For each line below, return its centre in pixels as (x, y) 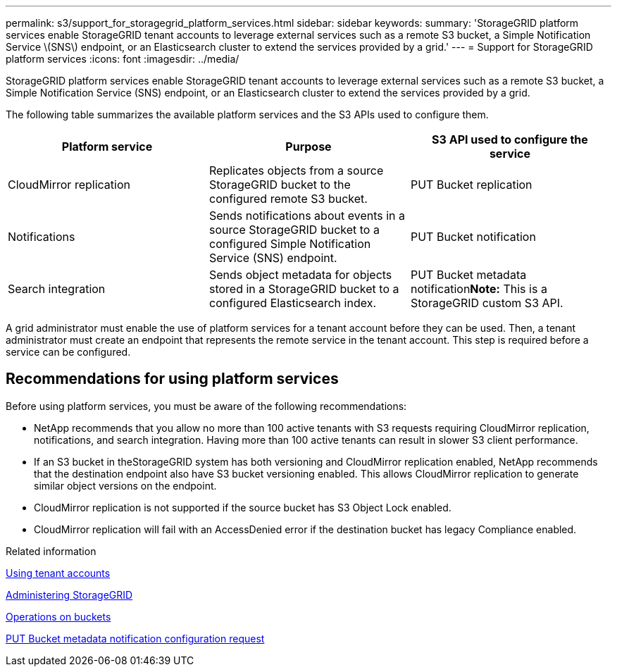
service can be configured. (68, 352)
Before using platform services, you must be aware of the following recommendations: (206, 406)
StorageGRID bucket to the (280, 185)
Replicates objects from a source (296, 170)
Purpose (308, 147)
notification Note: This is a (479, 289)
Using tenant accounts (58, 573)
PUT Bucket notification (473, 237)
